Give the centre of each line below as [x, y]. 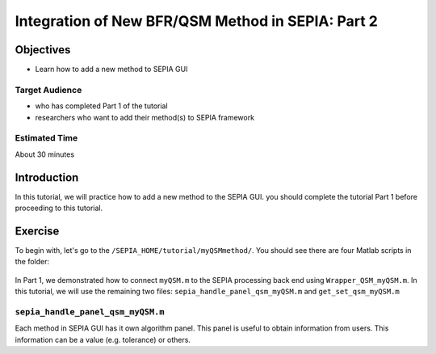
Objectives [43, 50]
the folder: [32, 262]
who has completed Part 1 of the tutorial [102, 106]
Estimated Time [46, 138]
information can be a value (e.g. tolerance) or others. [103, 339]
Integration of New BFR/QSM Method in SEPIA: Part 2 [197, 21]
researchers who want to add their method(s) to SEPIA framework [145, 117]
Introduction [47, 177]
